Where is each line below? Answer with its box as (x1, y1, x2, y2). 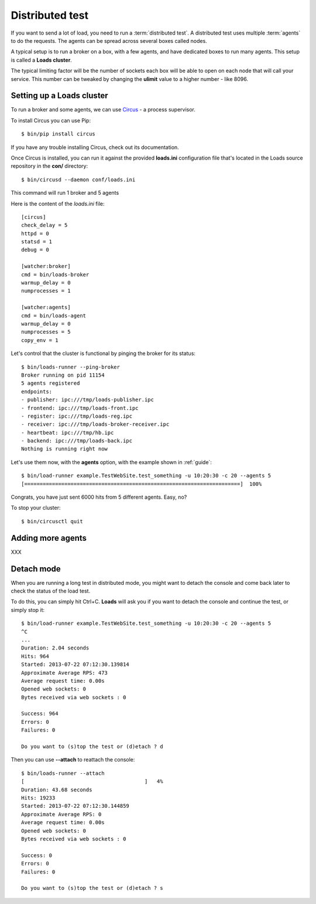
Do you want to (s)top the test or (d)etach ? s (21, 885, 163, 892)
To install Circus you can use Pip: (11, 117, 91, 124)
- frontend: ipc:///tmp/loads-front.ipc (21, 405, 139, 411)
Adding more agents (11, 533, 87, 543)
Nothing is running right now (21, 446, 108, 452)
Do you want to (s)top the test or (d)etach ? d (21, 743, 163, 750)
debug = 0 (21, 246, 49, 253)
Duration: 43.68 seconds (21, 786, 92, 793)
